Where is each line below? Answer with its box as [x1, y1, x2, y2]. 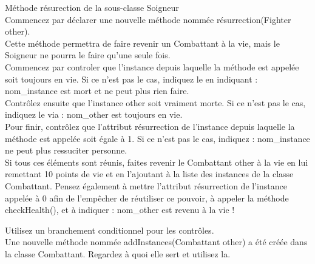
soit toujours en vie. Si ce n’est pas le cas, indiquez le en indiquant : [5, 72, 258, 85]
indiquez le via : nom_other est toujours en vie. [5, 108, 183, 121]
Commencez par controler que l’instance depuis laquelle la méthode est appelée [5, 60, 299, 73]
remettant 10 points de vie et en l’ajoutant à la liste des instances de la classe [5, 168, 294, 180]
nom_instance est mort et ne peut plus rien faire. [5, 84, 189, 97]
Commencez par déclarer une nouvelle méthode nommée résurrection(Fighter [5, 13, 291, 25]
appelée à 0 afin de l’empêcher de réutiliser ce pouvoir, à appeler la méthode [5, 191, 289, 204]
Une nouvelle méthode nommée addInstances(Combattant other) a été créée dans [5, 235, 308, 248]
